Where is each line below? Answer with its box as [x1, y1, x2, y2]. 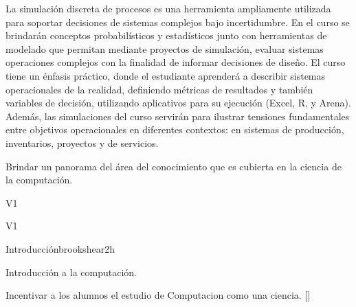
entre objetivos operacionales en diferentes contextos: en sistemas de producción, [5, 122, 344, 137]
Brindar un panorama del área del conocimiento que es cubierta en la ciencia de [5, 159, 342, 173]
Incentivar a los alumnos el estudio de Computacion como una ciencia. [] [5, 288, 311, 302]
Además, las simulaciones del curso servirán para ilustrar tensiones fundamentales [5, 109, 350, 123]
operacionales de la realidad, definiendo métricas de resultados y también [5, 82, 313, 96]
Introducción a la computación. [5, 264, 137, 279]
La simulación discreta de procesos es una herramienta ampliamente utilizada [5, 1, 331, 15]
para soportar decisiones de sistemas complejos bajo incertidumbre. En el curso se [5, 14, 350, 29]
